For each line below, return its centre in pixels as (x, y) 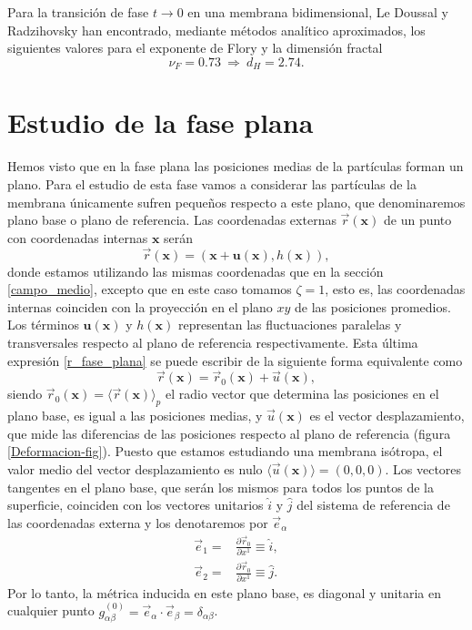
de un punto (418, 220)
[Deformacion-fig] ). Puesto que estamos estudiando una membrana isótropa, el (225, 451)
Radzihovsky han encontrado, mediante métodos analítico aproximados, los (216, 30)
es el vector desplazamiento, (387, 416)
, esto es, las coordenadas (395, 289)
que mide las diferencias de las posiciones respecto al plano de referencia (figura (229, 433)
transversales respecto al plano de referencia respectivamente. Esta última (213, 342)
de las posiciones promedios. (373, 306)
